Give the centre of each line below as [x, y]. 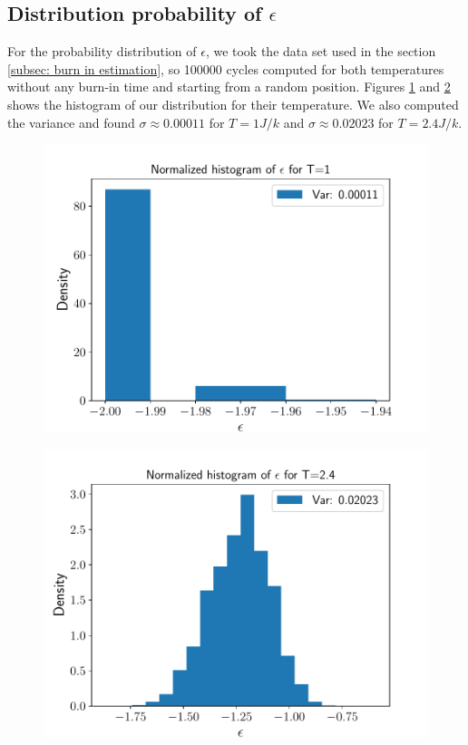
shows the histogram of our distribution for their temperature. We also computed [233, 104]
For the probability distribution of [102, 51]
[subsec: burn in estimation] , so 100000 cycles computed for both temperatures [226, 68]
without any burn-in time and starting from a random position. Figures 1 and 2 [229, 87]
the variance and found [71, 122]
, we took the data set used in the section [321, 51]
